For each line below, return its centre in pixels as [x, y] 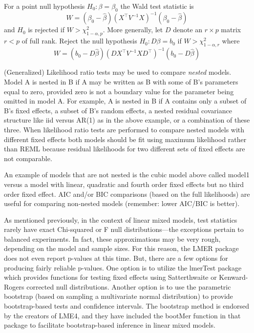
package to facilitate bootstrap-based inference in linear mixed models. [110, 325]
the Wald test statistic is [157, 6]
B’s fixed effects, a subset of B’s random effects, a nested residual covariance [118, 110]
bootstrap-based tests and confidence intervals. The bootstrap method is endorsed [127, 306]
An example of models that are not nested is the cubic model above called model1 [127, 175]
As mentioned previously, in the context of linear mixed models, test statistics [121, 219]
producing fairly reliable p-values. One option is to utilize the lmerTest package [123, 267]
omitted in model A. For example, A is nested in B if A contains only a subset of [125, 101]
